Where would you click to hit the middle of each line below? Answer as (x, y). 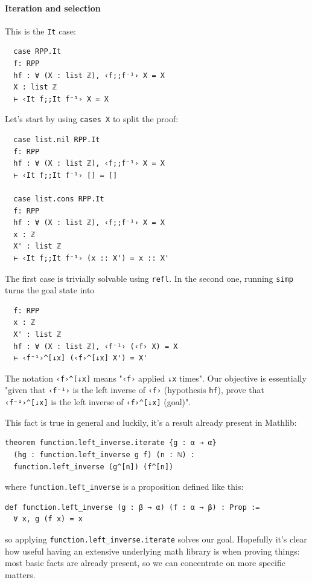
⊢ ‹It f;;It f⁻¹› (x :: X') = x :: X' (91, 259)
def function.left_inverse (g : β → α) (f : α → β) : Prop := (132, 507)
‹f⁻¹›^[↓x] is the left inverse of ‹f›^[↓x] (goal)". (98, 402)
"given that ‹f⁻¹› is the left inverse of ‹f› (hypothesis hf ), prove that (135, 390)
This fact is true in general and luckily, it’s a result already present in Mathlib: (151, 422)
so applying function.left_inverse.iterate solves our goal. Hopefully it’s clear (156, 539)
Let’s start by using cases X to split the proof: (92, 119)
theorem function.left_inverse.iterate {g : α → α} (111, 443)
